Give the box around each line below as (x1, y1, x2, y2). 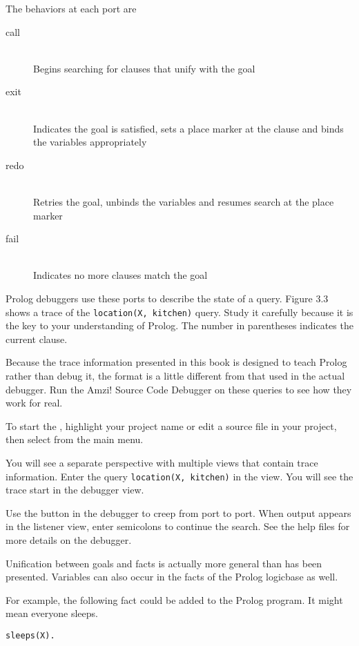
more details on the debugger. (6, 532, 132, 547)
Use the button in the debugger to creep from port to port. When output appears (6, 505, 351, 520)
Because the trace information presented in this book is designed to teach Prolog (6, 355, 347, 369)
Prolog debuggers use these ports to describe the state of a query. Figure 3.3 (6, 291, 329, 305)
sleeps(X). (6, 630, 55, 640)
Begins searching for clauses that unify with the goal (33, 61, 255, 75)
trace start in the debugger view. (6, 482, 144, 497)
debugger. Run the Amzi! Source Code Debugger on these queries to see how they (6, 382, 352, 396)
